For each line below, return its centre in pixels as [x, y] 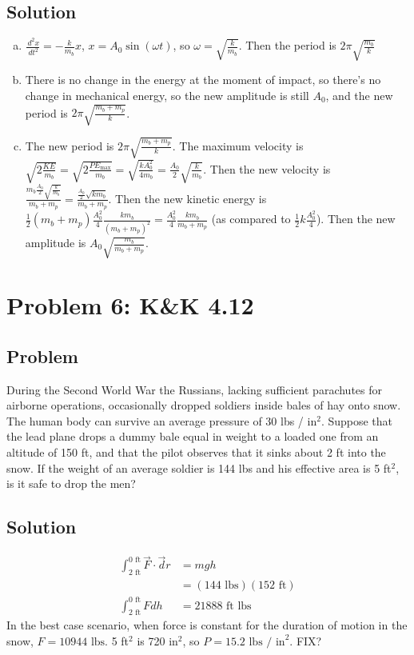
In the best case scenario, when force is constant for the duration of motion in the [207, 625]
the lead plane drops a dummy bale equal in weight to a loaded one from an [193, 436]
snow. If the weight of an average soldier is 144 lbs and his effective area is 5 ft [199, 467]
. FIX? [306, 641]
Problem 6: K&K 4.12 [130, 305]
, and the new [359, 95]
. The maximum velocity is [238, 145]
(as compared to [251, 219]
